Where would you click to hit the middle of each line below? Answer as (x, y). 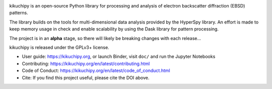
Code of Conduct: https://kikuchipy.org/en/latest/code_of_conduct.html (96, 70)
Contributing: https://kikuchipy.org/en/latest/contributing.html (86, 63)
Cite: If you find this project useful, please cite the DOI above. (86, 77)
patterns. (19, 13)
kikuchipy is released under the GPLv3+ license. (59, 47)
